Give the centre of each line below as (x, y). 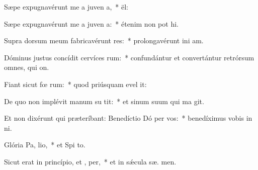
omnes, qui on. (27, 67)
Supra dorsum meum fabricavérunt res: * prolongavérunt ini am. (104, 40)
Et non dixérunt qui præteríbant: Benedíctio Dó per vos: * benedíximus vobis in (128, 118)
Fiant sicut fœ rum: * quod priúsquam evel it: (75, 84)
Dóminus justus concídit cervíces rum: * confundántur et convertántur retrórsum (129, 57)
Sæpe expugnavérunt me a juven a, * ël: (66, 7)
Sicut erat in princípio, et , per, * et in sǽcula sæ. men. (90, 161)
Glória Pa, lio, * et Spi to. (45, 145)
